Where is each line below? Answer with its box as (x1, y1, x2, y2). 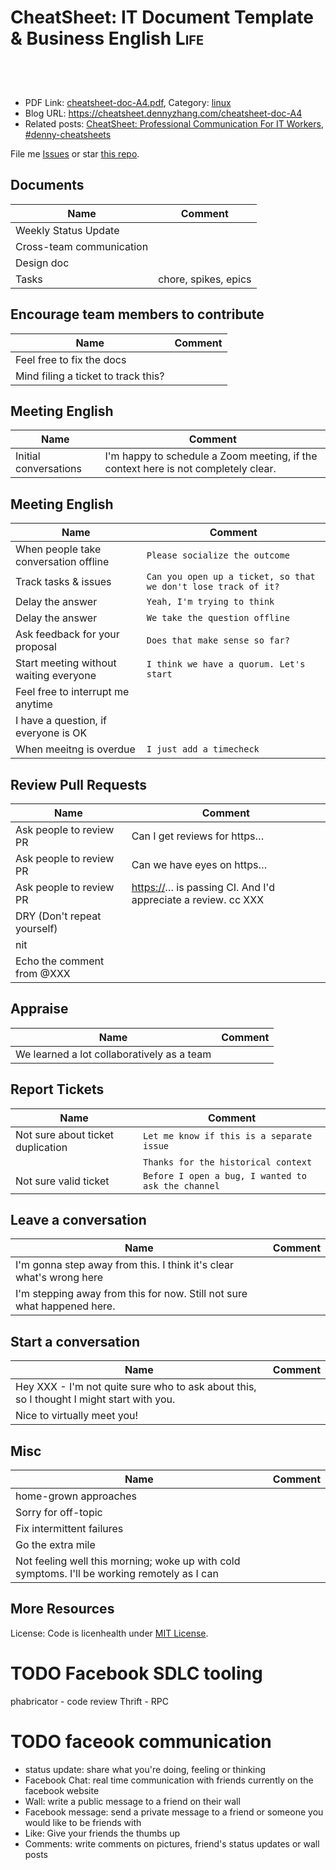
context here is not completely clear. (104, 462, 277, 476)
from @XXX (15, 967, 71, 980)
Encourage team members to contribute (10, 306, 265, 323)
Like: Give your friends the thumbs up (24, 1827, 181, 1839)
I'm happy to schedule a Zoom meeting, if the (104, 449, 318, 463)
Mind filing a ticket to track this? (15, 369, 165, 383)
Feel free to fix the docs (15, 352, 127, 366)
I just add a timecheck (146, 744, 260, 755)
